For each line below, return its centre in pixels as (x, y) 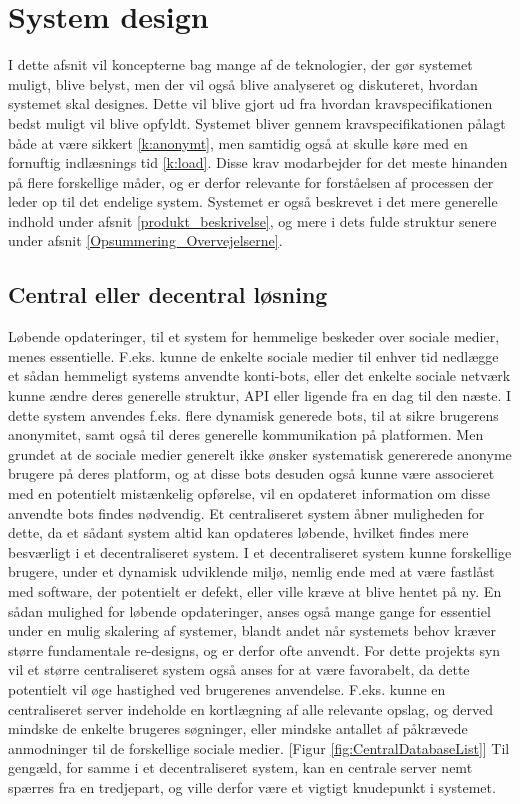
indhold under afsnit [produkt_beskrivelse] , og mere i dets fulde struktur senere (252, 220)
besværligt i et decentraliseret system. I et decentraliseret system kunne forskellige (260, 551)
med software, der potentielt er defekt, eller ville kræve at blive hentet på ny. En (255, 590)
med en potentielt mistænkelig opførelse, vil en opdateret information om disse (249, 493)
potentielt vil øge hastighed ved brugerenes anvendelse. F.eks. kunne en (227, 688)
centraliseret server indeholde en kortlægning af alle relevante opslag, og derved (251, 708)
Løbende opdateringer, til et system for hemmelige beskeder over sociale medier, (254, 336)
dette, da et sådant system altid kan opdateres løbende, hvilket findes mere (238, 532)
